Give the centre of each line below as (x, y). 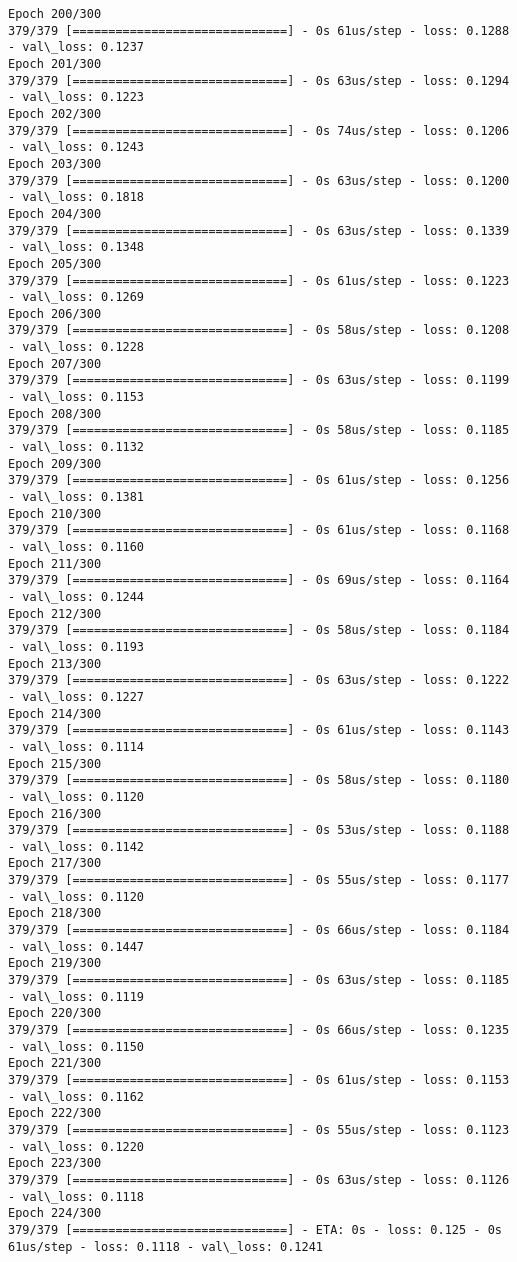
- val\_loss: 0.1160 (76, 547)
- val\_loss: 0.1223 (76, 97)
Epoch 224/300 (55, 1213)
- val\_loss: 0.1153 (76, 397)
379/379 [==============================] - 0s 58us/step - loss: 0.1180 (259, 780)
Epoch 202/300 (55, 113)
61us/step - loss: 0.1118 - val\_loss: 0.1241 (165, 1246)
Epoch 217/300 (55, 863)
